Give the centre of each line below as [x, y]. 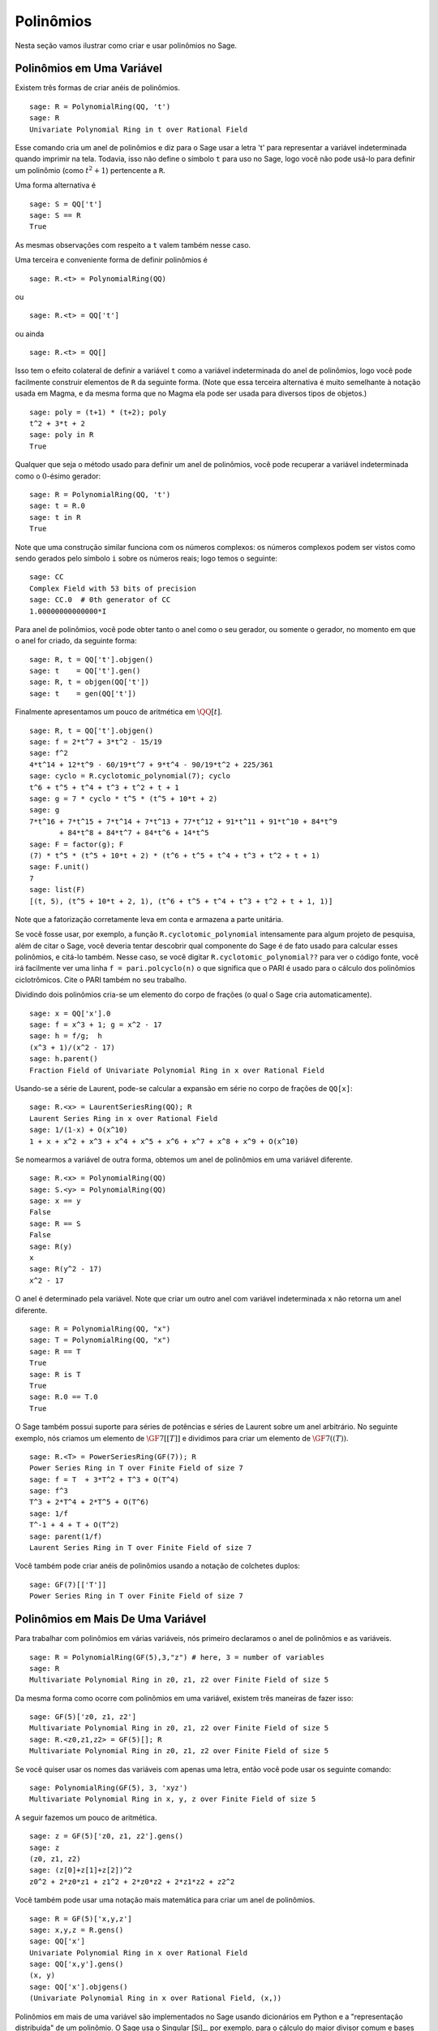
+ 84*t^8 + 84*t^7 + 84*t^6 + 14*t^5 [135, 833]
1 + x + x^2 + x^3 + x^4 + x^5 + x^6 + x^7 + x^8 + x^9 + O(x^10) [164, 1141]
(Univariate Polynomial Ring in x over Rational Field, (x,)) [156, 1998]
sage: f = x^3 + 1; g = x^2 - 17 [96, 1025]
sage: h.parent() [64, 1059]
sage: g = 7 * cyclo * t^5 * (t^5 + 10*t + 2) [124, 799]
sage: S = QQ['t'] [66, 204]
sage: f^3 [49, 1491]
